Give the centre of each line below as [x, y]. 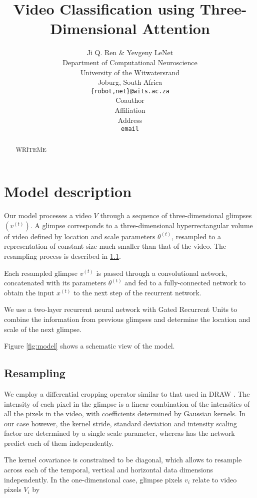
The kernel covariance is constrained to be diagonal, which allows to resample [123, 460]
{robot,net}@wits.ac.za [130, 91]
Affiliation [130, 110]
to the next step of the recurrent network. [137, 292]
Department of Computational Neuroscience [130, 62]
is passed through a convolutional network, [162, 273]
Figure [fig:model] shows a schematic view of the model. [89, 346]
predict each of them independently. [59, 443]
